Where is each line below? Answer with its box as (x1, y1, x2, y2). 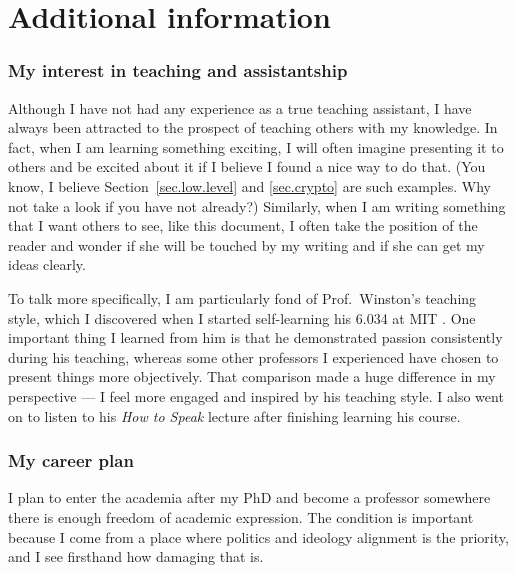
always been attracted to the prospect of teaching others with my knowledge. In (8, 117, 498, 138)
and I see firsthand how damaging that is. (8, 546, 264, 567)
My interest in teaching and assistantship (8, 58, 348, 83)
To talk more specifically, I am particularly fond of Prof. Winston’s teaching (8, 287, 477, 308)
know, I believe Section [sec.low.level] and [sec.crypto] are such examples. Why (8, 175, 491, 196)
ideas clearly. (8, 254, 86, 275)
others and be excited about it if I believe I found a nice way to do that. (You (8, 156, 486, 177)
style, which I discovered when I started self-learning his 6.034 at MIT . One (8, 307, 476, 328)
